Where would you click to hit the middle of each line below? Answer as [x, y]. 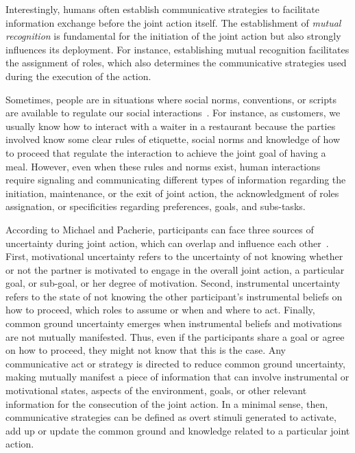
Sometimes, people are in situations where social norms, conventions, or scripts [171, 99]
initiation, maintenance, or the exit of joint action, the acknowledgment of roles [172, 193]
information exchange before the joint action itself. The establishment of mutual [173, 22]
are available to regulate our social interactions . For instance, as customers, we [173, 113]
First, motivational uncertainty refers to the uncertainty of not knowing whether [174, 256]
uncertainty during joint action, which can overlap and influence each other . [167, 243]
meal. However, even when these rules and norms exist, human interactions [163, 166]
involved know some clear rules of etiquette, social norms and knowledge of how [173, 139]
